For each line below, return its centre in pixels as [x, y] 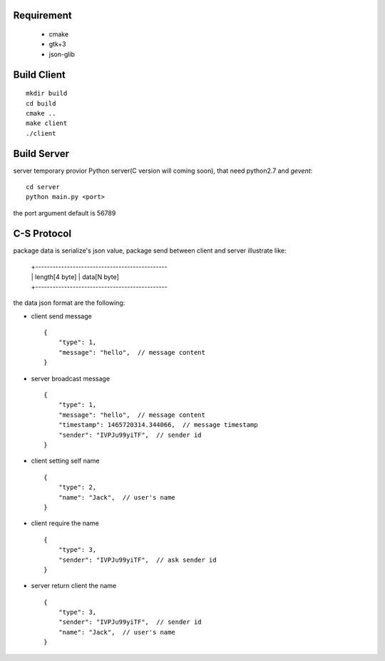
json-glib [62, 54]
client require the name [65, 523]
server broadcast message [71, 378]
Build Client [39, 75]
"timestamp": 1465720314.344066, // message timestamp [158, 425]
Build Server [41, 153]
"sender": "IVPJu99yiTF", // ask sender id [137, 560]
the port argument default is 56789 [65, 213]
